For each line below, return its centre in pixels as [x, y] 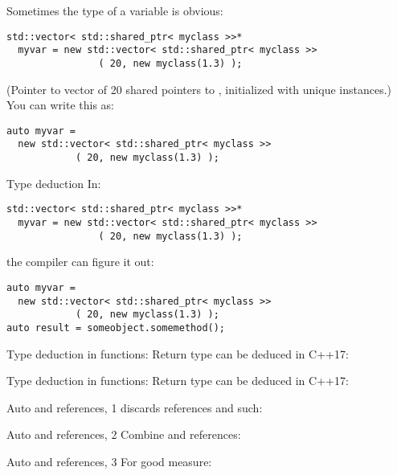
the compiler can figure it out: [80, 262]
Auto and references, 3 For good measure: [109, 461]
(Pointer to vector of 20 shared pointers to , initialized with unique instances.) [199, 89]
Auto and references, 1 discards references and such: [135, 407]
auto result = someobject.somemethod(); [116, 328]
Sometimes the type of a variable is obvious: [115, 10]
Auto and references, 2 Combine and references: [124, 434]
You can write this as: [60, 105]
